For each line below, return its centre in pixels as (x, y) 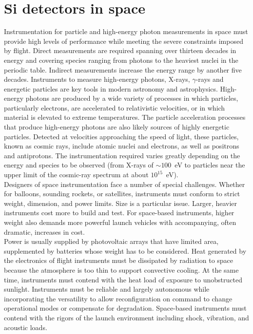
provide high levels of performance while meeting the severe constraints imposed (124, 41)
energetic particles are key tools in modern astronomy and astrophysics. (111, 88)
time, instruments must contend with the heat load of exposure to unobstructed (123, 279)
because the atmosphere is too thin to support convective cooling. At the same (121, 269)
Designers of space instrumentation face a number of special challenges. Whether (125, 184)
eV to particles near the (210, 165)
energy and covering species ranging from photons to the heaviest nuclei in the (121, 60)
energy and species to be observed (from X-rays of (79, 165)
